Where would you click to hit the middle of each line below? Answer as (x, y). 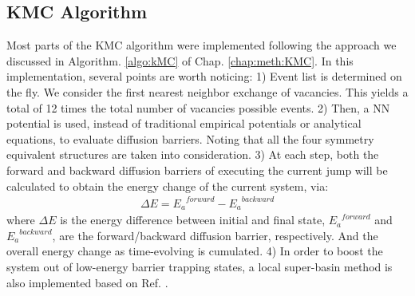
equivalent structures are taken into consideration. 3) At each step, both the (193, 154)
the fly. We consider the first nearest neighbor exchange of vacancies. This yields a (207, 91)
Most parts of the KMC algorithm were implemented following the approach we (202, 45)
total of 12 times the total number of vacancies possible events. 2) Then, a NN (198, 107)
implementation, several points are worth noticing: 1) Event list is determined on (204, 76)
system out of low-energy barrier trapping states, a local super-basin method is (200, 266)
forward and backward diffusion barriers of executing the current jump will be (197, 170)
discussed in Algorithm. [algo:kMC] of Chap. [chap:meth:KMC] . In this (180, 60)
